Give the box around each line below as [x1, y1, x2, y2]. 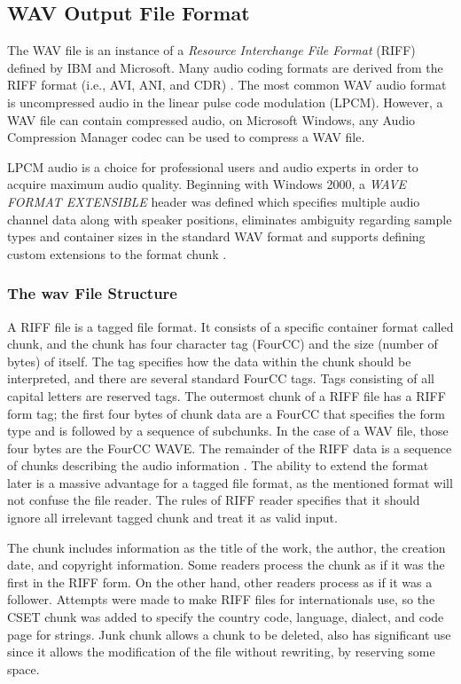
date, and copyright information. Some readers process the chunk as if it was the [7, 555, 445, 574]
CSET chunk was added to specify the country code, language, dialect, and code [7, 608, 444, 626]
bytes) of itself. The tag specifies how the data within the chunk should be [7, 351, 411, 370]
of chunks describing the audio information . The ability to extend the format [7, 456, 429, 475]
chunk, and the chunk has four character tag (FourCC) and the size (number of [7, 334, 438, 353]
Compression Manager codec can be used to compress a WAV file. [7, 128, 365, 146]
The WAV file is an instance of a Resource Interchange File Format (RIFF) [7, 41, 416, 59]
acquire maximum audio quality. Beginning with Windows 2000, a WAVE [7, 175, 407, 193]
